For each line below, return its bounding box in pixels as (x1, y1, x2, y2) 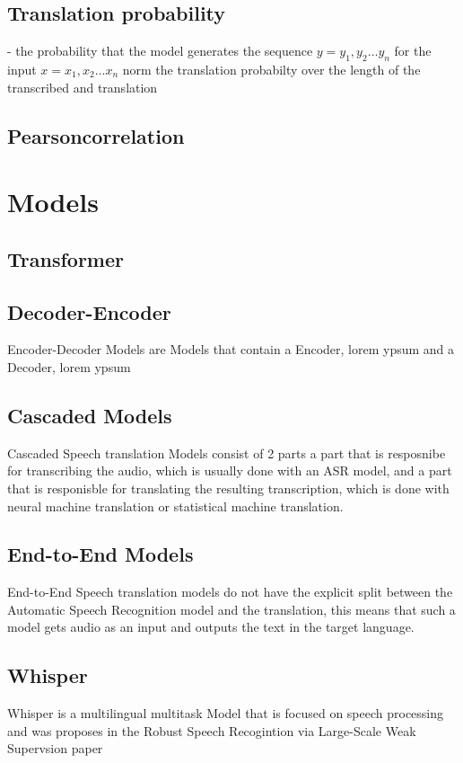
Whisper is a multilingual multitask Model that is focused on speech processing (7, 704, 444, 723)
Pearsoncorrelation (7, 121, 185, 149)
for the (394, 41, 432, 60)
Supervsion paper (7, 739, 103, 758)
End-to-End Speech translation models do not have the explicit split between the (7, 582, 453, 601)
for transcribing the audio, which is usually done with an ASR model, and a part (7, 461, 452, 480)
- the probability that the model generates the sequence (7, 41, 313, 60)
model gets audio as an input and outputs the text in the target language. (7, 617, 415, 636)
